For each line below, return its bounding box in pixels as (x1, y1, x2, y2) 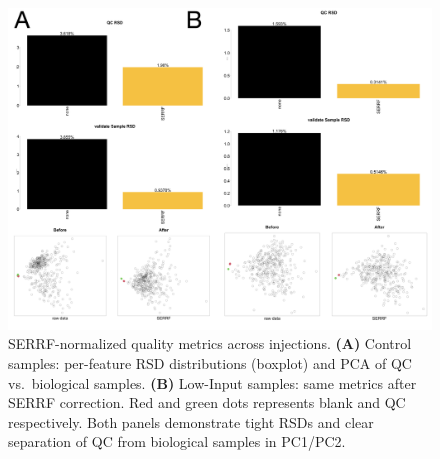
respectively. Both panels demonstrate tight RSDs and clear (8, 411, 374, 432)
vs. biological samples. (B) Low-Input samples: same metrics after (8, 372, 417, 393)
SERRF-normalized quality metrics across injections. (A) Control (8, 333, 412, 354)
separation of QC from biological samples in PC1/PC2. (8, 431, 346, 452)
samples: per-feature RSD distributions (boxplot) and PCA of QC (8, 352, 412, 373)
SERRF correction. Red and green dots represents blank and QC (8, 392, 406, 413)
